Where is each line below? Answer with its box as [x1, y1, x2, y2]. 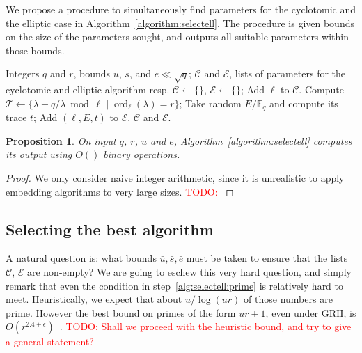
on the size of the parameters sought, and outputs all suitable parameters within [6, 29, 349, 44]
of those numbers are [244, 292, 333, 306]
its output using [6, 147, 72, 162]
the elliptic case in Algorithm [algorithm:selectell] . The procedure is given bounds [6, 15, 354, 30]
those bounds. [6, 42, 65, 57]
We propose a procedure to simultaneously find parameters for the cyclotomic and [6, 2, 356, 16]
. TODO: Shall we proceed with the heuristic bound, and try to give [59, 319, 352, 334]
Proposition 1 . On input [6, 133, 116, 148]
